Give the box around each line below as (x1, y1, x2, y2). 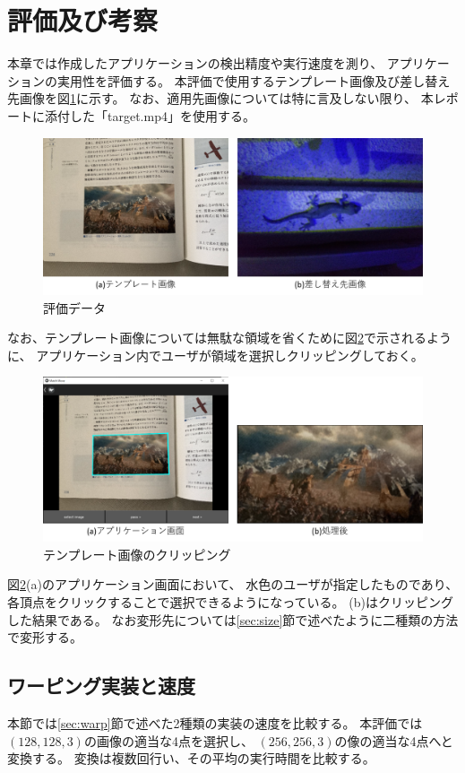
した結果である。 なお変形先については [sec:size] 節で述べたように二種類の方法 (7, 610, 459, 629)
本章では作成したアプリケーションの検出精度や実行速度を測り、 (7, 54, 383, 73)
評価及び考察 (7, 2, 159, 39)
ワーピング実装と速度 (7, 672, 195, 699)
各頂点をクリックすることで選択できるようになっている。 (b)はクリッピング (7, 593, 453, 612)
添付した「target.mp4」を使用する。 (44, 106, 255, 125)
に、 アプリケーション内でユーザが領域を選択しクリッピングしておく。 (7, 345, 424, 364)
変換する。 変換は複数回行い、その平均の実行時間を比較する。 (7, 749, 375, 768)
